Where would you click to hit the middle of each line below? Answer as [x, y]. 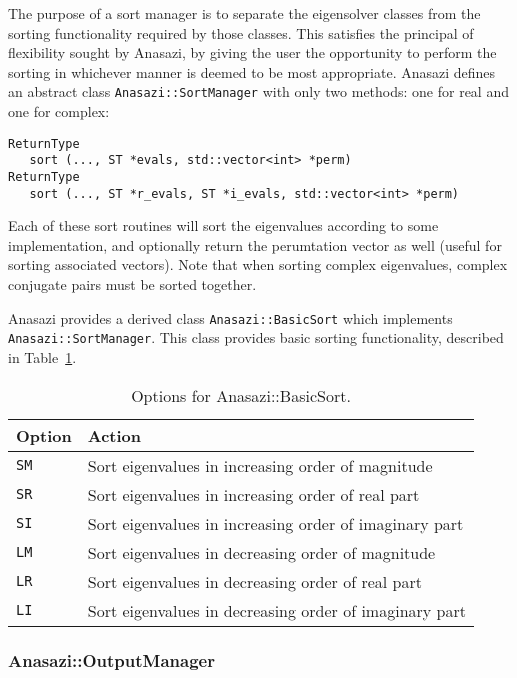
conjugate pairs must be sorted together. [132, 284]
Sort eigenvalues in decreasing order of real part [254, 581]
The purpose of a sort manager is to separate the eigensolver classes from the [244, 13]
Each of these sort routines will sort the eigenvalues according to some [223, 225]
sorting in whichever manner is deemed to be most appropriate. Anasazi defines [252, 71]
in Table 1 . [42, 356]
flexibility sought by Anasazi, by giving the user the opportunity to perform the [252, 52]
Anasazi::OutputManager [111, 660]
